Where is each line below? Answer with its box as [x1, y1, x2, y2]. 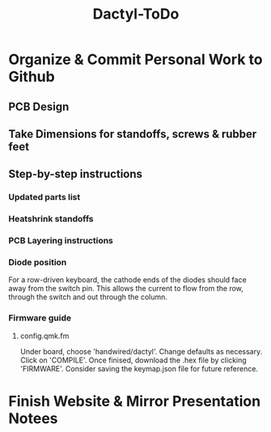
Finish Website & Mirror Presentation [8, 392, 261, 410]
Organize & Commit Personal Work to [8, 50, 263, 69]
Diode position [8, 256, 67, 268]
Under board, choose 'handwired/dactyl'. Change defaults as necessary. [19, 346, 263, 356]
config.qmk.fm [19, 331, 70, 341]
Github [8, 68, 55, 86]
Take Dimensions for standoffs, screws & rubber [8, 127, 257, 141]
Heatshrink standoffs [8, 214, 95, 225]
